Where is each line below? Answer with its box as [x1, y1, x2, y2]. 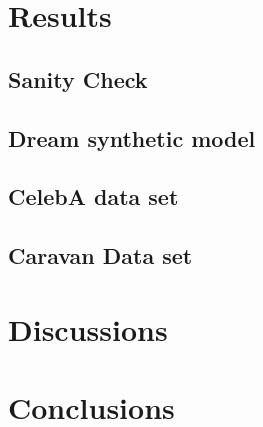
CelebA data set [8, 181, 179, 212]
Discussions [8, 308, 168, 349]
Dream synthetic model [8, 122, 256, 153]
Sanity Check [8, 63, 148, 94]
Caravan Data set [8, 240, 193, 271]
